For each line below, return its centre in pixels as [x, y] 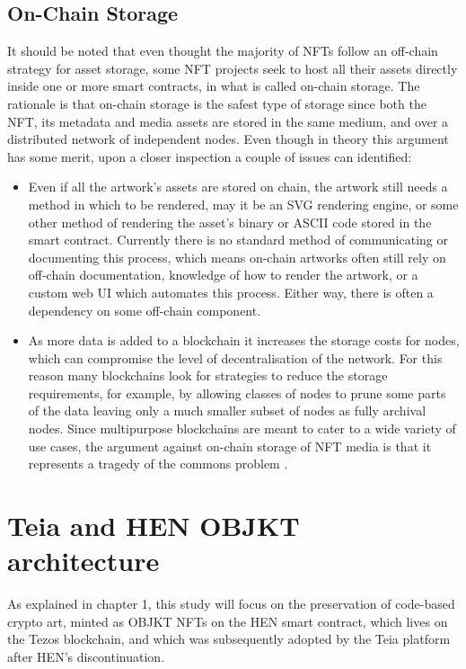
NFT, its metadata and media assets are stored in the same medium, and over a [228, 121]
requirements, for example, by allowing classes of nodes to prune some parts [237, 392]
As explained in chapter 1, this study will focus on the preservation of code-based [231, 604]
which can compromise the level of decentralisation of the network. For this [235, 357]
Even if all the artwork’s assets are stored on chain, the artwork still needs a [238, 187]
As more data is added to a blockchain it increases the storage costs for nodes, [244, 340]
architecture [84, 561]
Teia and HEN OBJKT [154, 526]
